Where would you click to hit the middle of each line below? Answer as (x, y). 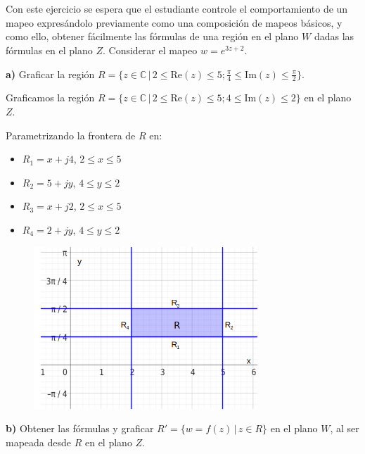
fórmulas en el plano (49, 50)
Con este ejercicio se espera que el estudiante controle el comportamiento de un (177, 9)
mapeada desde (39, 442)
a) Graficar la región (50, 74)
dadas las (334, 36)
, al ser (345, 428)
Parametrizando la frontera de (71, 135)
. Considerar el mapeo (150, 50)
